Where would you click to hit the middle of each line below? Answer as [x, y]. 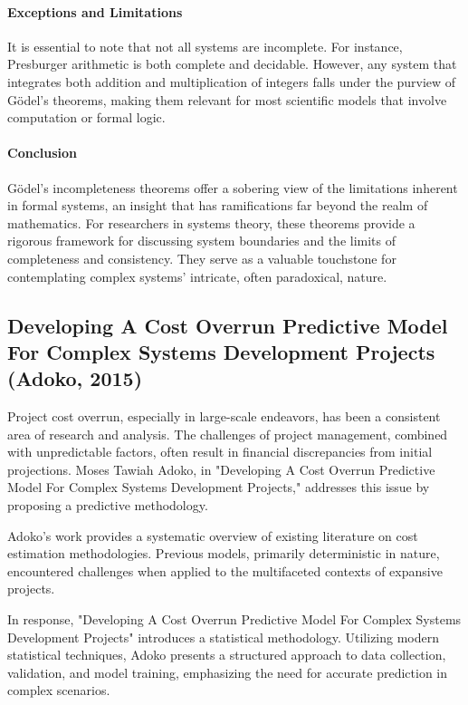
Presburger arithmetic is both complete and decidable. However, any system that [232, 64]
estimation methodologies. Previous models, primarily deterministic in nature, [224, 553]
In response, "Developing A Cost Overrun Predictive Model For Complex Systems [234, 619]
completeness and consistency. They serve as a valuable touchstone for [202, 258]
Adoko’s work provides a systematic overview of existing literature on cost [213, 535]
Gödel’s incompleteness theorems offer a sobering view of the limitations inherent [233, 187]
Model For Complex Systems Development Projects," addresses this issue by [219, 487]
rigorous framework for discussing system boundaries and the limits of [202, 241]
